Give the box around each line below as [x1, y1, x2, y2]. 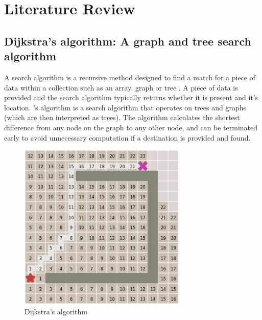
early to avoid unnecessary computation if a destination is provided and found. [4, 132, 251, 143]
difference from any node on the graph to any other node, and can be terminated [4, 122, 258, 132]
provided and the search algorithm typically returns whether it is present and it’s [4, 92, 258, 103]
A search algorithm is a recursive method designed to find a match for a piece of [4, 72, 256, 82]
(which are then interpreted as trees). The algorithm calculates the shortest [4, 112, 240, 123]
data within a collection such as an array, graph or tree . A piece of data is [4, 82, 238, 93]
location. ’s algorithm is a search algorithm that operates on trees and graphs [4, 102, 246, 112]
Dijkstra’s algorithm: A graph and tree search [4, 33, 251, 49]
